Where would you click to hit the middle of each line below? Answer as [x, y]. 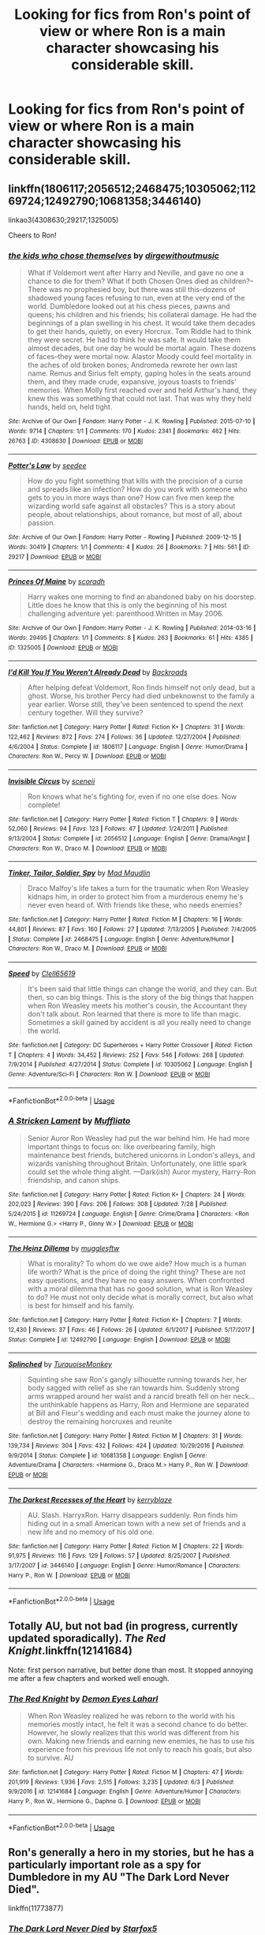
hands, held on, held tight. [70, 407]
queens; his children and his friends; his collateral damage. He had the [142, 315]
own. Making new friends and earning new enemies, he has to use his [141, 1741]
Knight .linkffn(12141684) [70, 1651]
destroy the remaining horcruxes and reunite [100, 1421]
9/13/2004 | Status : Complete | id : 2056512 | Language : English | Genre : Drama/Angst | [129, 839]
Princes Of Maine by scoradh [56, 582]
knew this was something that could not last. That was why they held [140, 399]
